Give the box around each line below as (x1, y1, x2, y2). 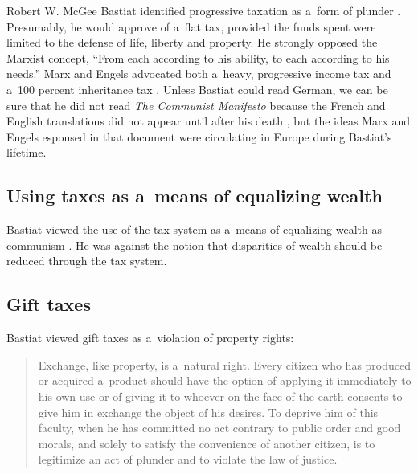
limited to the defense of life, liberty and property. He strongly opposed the (6, 34, 378, 51)
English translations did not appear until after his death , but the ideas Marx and (6, 112, 411, 129)
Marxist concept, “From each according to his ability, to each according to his (6, 49, 390, 66)
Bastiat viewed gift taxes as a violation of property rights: (6, 329, 294, 346)
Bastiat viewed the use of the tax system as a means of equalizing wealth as (6, 221, 382, 238)
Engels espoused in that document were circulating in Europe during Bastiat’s (6, 128, 392, 145)
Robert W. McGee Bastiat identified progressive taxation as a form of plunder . (6, 2, 401, 18)
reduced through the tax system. (6, 252, 167, 269)
